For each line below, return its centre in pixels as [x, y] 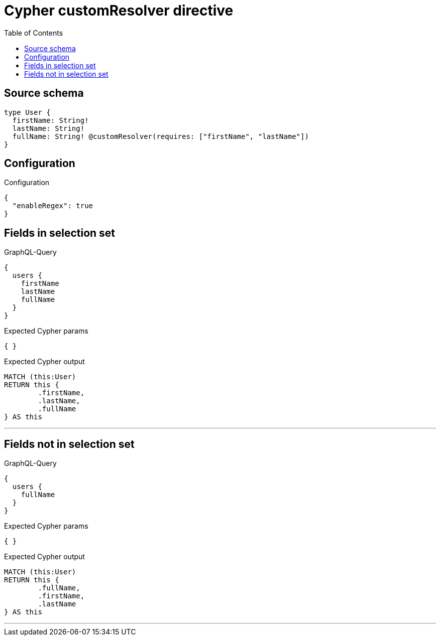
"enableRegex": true [53, 206]
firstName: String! [50, 120]
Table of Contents [34, 33]
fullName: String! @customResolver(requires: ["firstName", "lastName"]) [160, 136]
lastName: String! [48, 128]
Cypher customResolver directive [119, 11]
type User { [27, 112]
